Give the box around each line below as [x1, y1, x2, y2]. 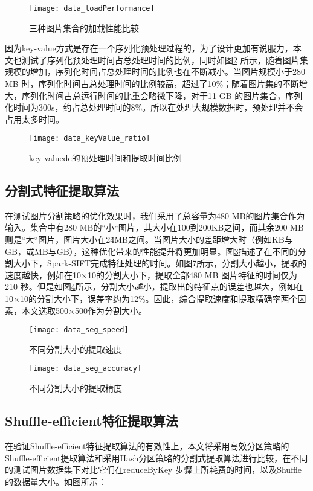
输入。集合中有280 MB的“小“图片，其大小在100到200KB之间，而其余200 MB [5, 221, 304, 234]
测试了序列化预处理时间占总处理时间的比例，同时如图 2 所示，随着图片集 [21, 53, 308, 66]
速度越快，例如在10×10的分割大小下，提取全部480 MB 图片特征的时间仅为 [5, 268, 297, 281]
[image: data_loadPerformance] [29, 4, 155, 13]
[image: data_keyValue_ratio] [29, 134, 150, 143]
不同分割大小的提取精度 [29, 382, 122, 394]
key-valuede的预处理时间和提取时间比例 [29, 152, 182, 164]
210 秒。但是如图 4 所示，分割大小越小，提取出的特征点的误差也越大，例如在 [5, 280, 304, 293]
